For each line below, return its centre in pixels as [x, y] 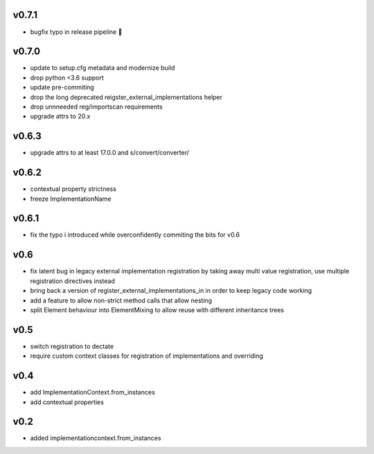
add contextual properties [67, 402]
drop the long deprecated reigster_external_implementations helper [126, 97]
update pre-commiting [62, 87]
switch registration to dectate [72, 346]
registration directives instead [73, 281]
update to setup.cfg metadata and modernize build [103, 68]
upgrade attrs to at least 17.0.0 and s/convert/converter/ [110, 153]
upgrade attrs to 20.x [60, 116]
